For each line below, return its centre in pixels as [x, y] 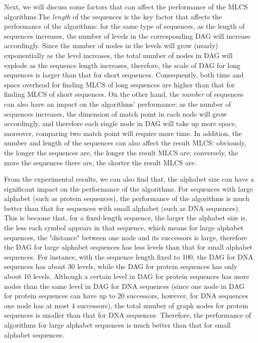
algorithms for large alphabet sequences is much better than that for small [117, 325]
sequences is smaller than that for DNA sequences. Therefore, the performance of [128, 315]
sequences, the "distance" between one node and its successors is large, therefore [126, 237]
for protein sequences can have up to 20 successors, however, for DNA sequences [126, 296]
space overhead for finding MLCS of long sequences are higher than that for [120, 84]
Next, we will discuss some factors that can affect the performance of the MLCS [126, 6]
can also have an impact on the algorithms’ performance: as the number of [118, 103]
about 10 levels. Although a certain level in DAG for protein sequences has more [127, 276]
